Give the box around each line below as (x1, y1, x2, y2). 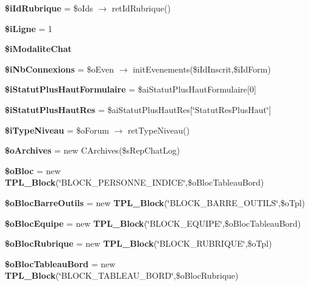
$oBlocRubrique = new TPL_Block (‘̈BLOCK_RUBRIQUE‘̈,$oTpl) (5, 237, 272, 250)
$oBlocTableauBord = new (5, 257, 116, 270)
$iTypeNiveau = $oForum (5, 123, 109, 136)
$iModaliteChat (5, 42, 72, 55)
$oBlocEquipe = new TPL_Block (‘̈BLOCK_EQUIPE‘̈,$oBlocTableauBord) (5, 216, 301, 229)
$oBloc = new (5, 164, 61, 177)
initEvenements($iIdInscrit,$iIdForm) (133, 62, 271, 75)
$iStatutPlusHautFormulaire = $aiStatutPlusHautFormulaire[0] (5, 83, 256, 96)
